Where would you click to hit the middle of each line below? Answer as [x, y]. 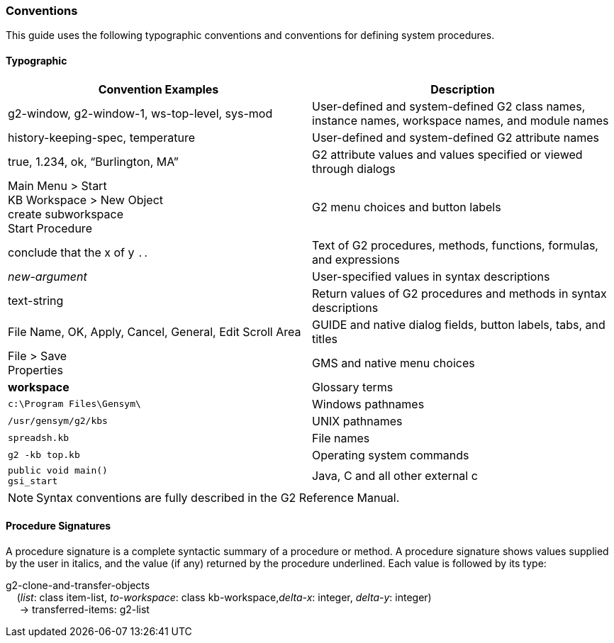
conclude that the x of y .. [78, 252]
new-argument [48, 276]
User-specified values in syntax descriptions [431, 276]
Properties [35, 370]
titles [325, 339]
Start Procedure [50, 228]
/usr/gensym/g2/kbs [58, 421]
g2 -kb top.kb [44, 455]
